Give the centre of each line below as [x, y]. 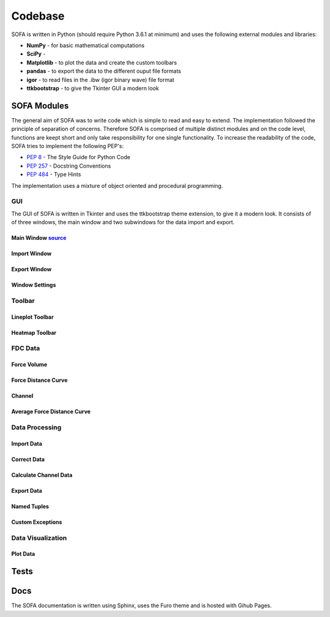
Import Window [31, 253]
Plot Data [23, 554]
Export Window [31, 269]
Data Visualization [39, 537]
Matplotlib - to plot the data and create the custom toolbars [102, 62]
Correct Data [28, 459]
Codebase [38, 16]
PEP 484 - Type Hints [54, 174]
